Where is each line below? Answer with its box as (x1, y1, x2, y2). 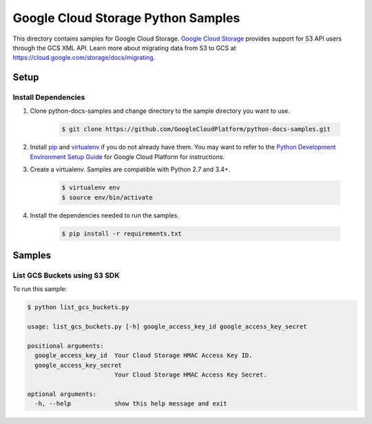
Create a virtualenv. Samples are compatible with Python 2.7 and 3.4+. (30, 165, 231, 173)
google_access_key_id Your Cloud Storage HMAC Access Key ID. (34, 352, 253, 359)
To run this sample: (12, 285, 68, 293)
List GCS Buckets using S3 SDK (12, 271, 120, 280)
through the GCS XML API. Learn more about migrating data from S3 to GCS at (12, 43, 236, 52)
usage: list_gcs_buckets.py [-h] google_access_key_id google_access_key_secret (27, 323, 307, 330)
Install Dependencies (12, 93, 85, 103)
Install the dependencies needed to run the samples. (30, 211, 179, 220)
